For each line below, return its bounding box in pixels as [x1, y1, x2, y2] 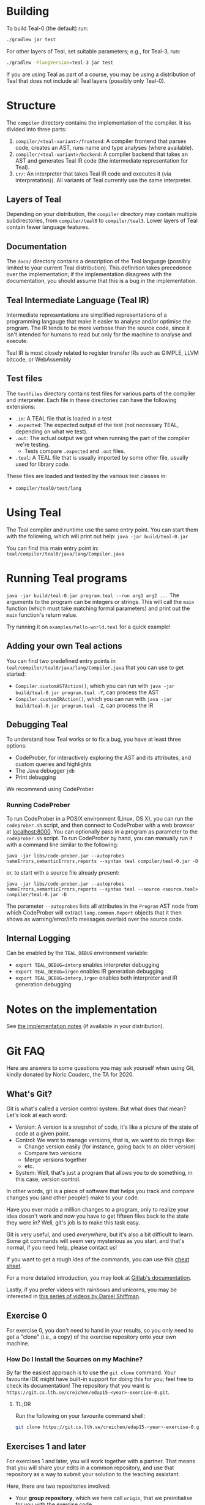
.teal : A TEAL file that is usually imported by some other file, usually [15, 454, 188, 461]
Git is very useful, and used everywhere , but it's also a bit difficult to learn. [6, 1231, 194, 1238]
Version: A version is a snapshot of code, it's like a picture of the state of [15, 1123, 199, 1131]
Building [6, 4, 50, 18]
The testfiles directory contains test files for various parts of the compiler [6, 390, 196, 397]
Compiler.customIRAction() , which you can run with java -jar [15, 695, 173, 702]
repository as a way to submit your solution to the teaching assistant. [6, 1470, 181, 1477]
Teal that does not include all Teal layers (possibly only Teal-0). [6, 77, 166, 84]
